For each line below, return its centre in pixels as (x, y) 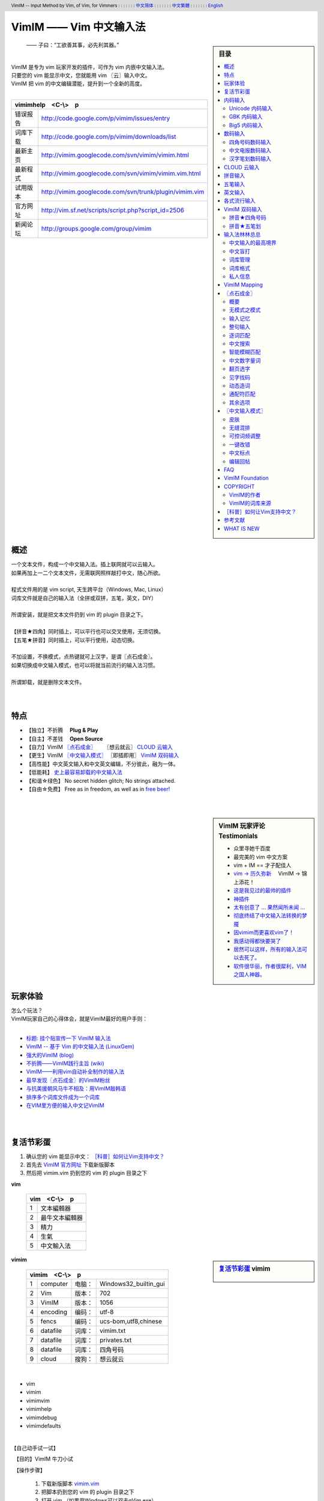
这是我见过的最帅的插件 (262, 890)
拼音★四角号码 (247, 218)
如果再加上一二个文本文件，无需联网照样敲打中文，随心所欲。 (87, 573)
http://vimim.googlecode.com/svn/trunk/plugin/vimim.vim (123, 192)
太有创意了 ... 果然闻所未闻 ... (269, 907)
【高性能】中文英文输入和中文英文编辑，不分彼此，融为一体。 (102, 764)
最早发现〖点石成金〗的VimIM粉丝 (68, 1080)
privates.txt (115, 1340)
